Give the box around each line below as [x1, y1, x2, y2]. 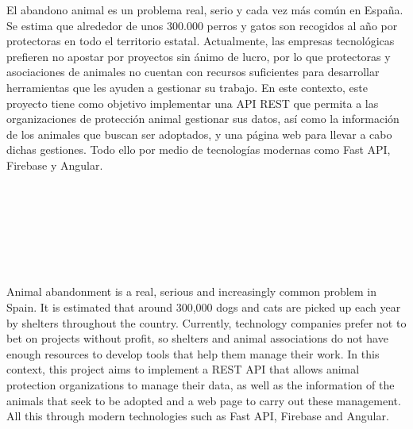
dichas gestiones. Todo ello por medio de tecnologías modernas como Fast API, [6, 141, 391, 158]
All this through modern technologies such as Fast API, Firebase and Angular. [6, 408, 389, 424]
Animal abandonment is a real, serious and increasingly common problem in [6, 283, 376, 300]
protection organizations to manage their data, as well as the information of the [6, 377, 395, 393]
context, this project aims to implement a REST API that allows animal [6, 361, 360, 377]
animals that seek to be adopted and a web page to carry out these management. [6, 392, 401, 408]
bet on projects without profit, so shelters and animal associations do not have [6, 330, 388, 347]
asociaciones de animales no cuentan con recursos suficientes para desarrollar [6, 63, 380, 80]
